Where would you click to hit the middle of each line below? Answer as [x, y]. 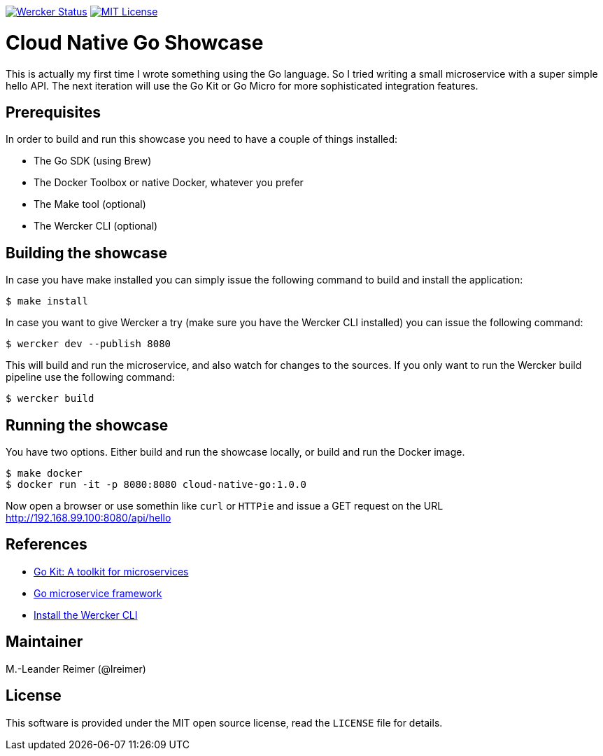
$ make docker [44, 474]
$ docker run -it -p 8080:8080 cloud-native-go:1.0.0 [156, 485]
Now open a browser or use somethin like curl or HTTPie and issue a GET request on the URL [225, 506]
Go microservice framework [98, 593]
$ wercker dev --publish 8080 [88, 344]
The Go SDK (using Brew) [93, 161]
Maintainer [44, 642]
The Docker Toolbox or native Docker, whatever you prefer [169, 183]
